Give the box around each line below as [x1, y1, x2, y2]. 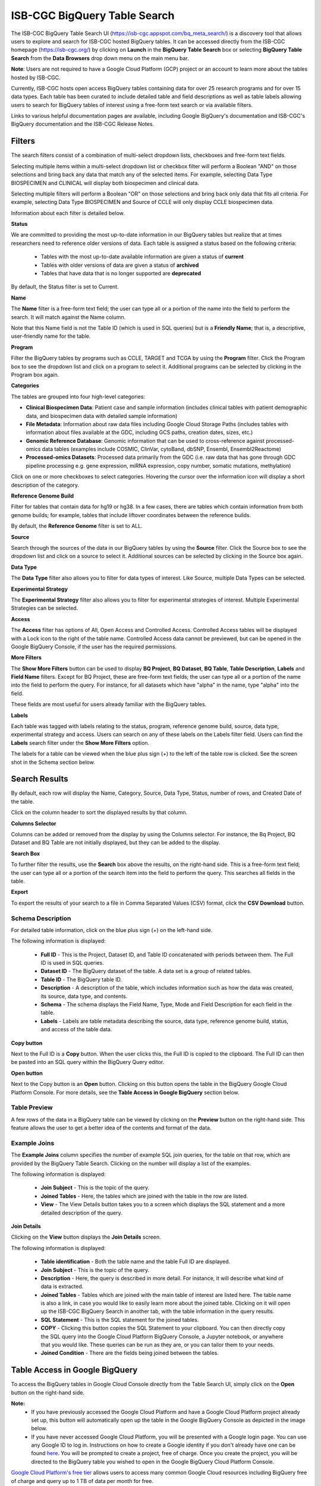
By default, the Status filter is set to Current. [11, 283, 119, 291]
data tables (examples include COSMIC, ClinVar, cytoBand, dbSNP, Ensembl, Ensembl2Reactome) [42, 446, 282, 453]
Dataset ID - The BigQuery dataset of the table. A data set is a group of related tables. [40, 968, 252, 975]
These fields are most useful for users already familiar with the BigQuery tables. [11, 701, 207, 708]
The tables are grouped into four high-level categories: [11, 393, 146, 400]
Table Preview [11, 1103, 53, 1112]
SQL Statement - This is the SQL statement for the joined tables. [40, 1316, 199, 1323]
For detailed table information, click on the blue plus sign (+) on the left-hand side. [11, 926, 213, 933]
